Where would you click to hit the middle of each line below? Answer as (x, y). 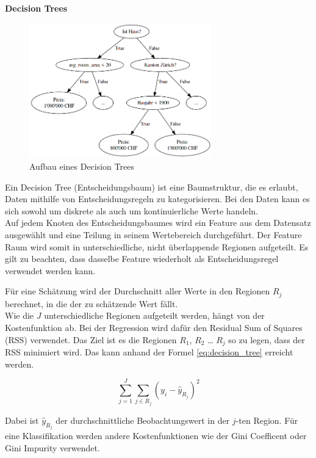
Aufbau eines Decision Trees (82, 166)
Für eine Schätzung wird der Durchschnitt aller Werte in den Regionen (138, 291)
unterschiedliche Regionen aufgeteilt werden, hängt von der (154, 315)
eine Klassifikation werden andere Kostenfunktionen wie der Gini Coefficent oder (156, 436)
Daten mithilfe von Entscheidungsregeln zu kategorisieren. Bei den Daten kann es (157, 199)
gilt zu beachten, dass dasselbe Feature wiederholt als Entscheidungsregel (142, 259)
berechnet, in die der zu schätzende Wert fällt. (92, 303)
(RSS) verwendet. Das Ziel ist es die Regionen (91, 339)
